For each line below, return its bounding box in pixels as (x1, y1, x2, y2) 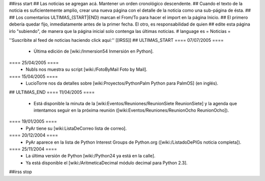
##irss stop (9, 169, 32, 175)
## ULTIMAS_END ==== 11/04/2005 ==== (9, 89, 95, 95)
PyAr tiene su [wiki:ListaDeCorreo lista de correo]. (26, 125, 127, 131)
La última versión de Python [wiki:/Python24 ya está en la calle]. (26, 153, 156, 159)
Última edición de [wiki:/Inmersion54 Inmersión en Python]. (33, 48, 154, 54)
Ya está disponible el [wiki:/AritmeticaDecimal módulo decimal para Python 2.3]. (26, 160, 188, 166)
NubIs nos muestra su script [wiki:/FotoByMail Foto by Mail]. (26, 66, 147, 72)
